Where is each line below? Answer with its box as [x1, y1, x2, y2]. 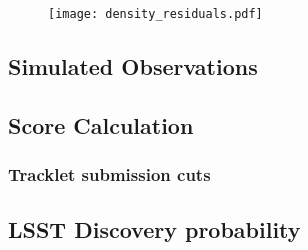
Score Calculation [8, 109, 194, 140]
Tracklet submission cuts [8, 162, 211, 187]
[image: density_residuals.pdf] [48, 7, 263, 21]
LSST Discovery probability [8, 214, 301, 245]
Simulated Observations [8, 51, 258, 82]
